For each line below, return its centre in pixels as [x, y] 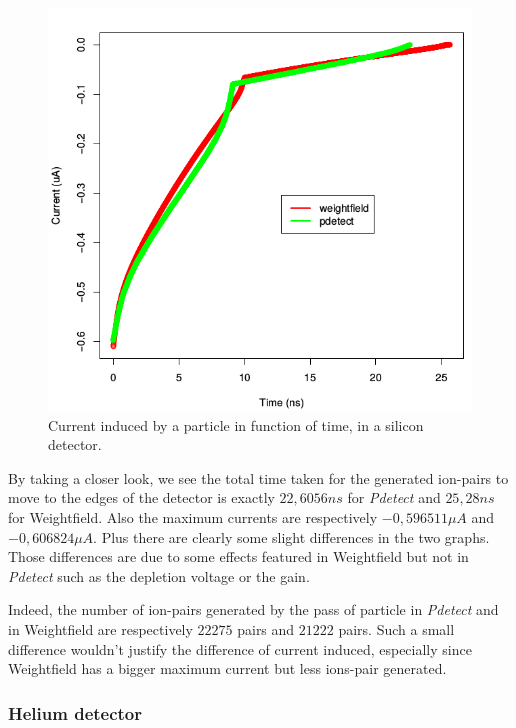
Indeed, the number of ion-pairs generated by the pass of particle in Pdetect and [253, 609]
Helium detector [75, 712]
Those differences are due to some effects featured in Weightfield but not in [238, 556]
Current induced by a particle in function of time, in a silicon [236, 424]
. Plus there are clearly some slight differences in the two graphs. [291, 536]
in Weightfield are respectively [100, 628]
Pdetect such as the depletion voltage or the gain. [159, 575]
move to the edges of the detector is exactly [141, 497]
